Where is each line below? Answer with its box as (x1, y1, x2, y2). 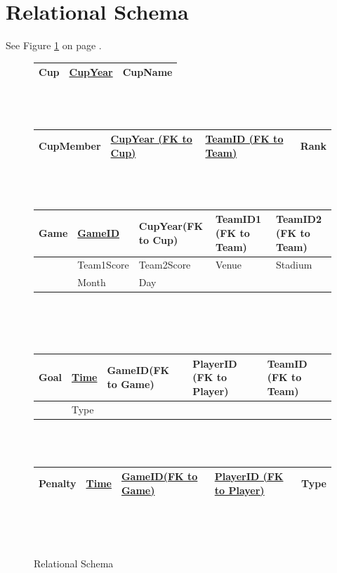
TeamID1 (216, 212, 262, 226)
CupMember (39, 138, 101, 153)
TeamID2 (276, 212, 322, 226)
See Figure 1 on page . (6, 38, 102, 53)
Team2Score (138, 257, 191, 272)
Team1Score (77, 257, 129, 272)
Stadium (276, 257, 312, 272)
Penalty (39, 476, 77, 491)
